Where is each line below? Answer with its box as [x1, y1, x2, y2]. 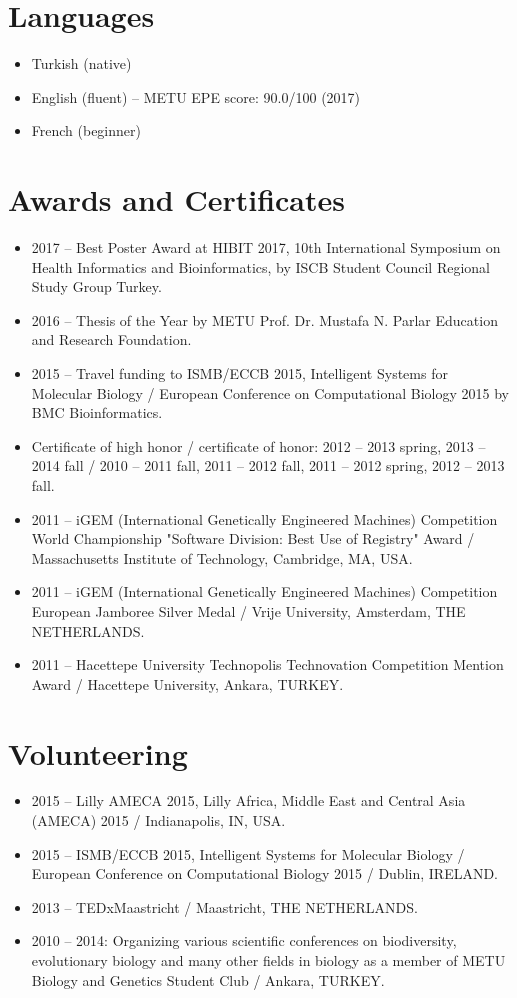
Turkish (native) [31, 53, 132, 74]
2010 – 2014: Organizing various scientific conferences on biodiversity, [31, 930, 457, 951]
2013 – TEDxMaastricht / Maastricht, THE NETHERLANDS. [31, 896, 418, 917]
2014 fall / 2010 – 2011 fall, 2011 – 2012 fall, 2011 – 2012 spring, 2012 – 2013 [31, 455, 505, 476]
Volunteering [8, 732, 188, 773]
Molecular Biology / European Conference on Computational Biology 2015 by [31, 382, 509, 403]
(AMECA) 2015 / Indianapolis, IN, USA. [31, 810, 286, 831]
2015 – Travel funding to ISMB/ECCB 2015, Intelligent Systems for [31, 363, 448, 383]
